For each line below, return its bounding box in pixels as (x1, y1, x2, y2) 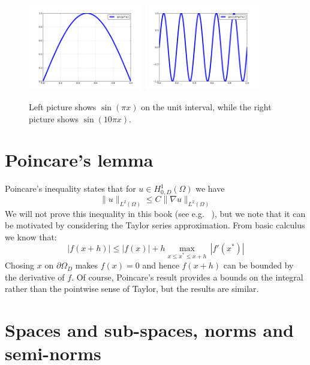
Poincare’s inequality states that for (5, 182, 136, 195)
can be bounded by (223, 259, 294, 272)
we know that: (5, 230, 57, 243)
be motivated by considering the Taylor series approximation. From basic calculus (5, 219, 305, 231)
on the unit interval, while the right (141, 101, 272, 113)
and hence (142, 259, 179, 272)
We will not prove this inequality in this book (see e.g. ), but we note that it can (5, 207, 306, 219)
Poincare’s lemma (5, 147, 154, 172)
